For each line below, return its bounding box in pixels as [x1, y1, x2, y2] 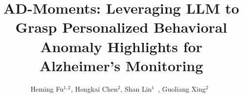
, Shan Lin [120, 83, 152, 94]
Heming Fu [30, 83, 64, 94]
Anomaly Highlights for [40, 36, 202, 56]
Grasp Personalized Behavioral [15, 17, 227, 37]
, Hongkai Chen [70, 83, 118, 94]
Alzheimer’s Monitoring [39, 55, 203, 75]
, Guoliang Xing [158, 83, 206, 94]
